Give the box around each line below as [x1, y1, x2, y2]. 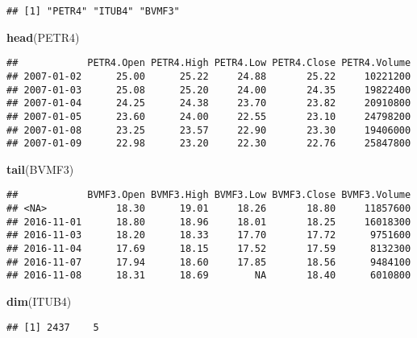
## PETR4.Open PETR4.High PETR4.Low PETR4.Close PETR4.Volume [6, 57, 411, 69]
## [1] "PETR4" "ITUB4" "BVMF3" [6, 6, 180, 17]
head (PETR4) [6, 28, 80, 45]
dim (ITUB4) [6, 293, 72, 310]
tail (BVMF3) [6, 160, 74, 177]
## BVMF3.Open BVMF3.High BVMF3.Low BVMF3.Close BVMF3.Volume [6, 189, 411, 201]
